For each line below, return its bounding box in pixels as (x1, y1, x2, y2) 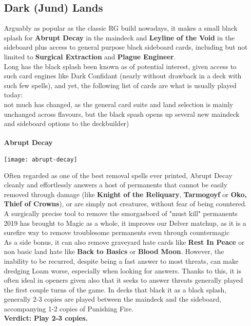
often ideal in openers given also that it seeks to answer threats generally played (4, 275, 243, 285)
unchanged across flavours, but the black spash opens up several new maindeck (4, 109, 240, 119)
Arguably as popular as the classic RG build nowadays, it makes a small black (4, 23, 238, 33)
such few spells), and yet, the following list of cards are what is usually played (4, 80, 237, 90)
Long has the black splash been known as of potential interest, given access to (4, 61, 237, 71)
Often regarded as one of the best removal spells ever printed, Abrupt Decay (4, 170, 232, 180)
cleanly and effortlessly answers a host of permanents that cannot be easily (4, 180, 228, 190)
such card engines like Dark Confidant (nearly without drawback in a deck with (4, 71, 242, 81)
